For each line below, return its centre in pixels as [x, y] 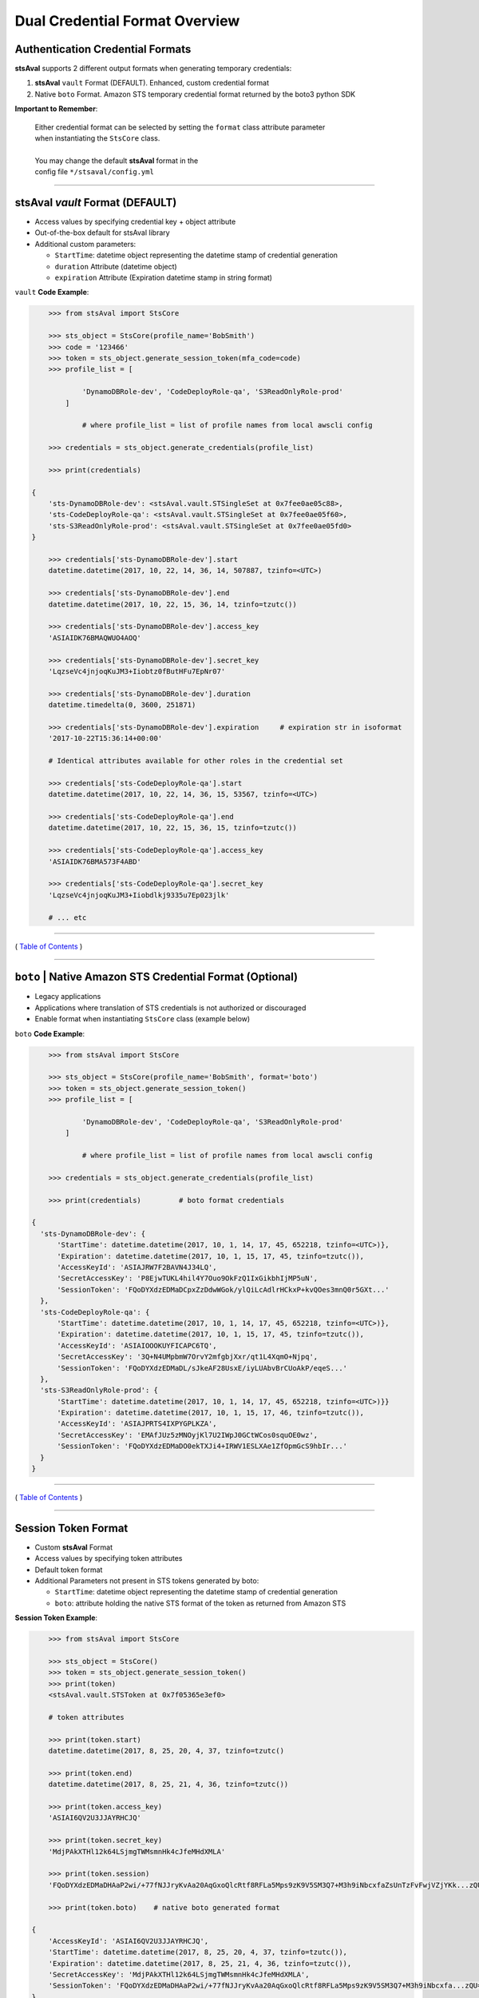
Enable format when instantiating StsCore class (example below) [143, 1019]
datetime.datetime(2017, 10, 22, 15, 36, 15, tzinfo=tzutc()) [172, 828]
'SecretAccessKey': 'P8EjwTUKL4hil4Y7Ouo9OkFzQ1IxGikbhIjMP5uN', [188, 1278]
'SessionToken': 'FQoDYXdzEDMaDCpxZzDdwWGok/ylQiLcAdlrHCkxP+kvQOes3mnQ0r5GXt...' [224, 1290]
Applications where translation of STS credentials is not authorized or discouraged [170, 1008]
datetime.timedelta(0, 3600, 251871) [122, 705]
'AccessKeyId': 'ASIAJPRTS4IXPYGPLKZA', [137, 1424]
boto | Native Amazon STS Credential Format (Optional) [156, 977]
